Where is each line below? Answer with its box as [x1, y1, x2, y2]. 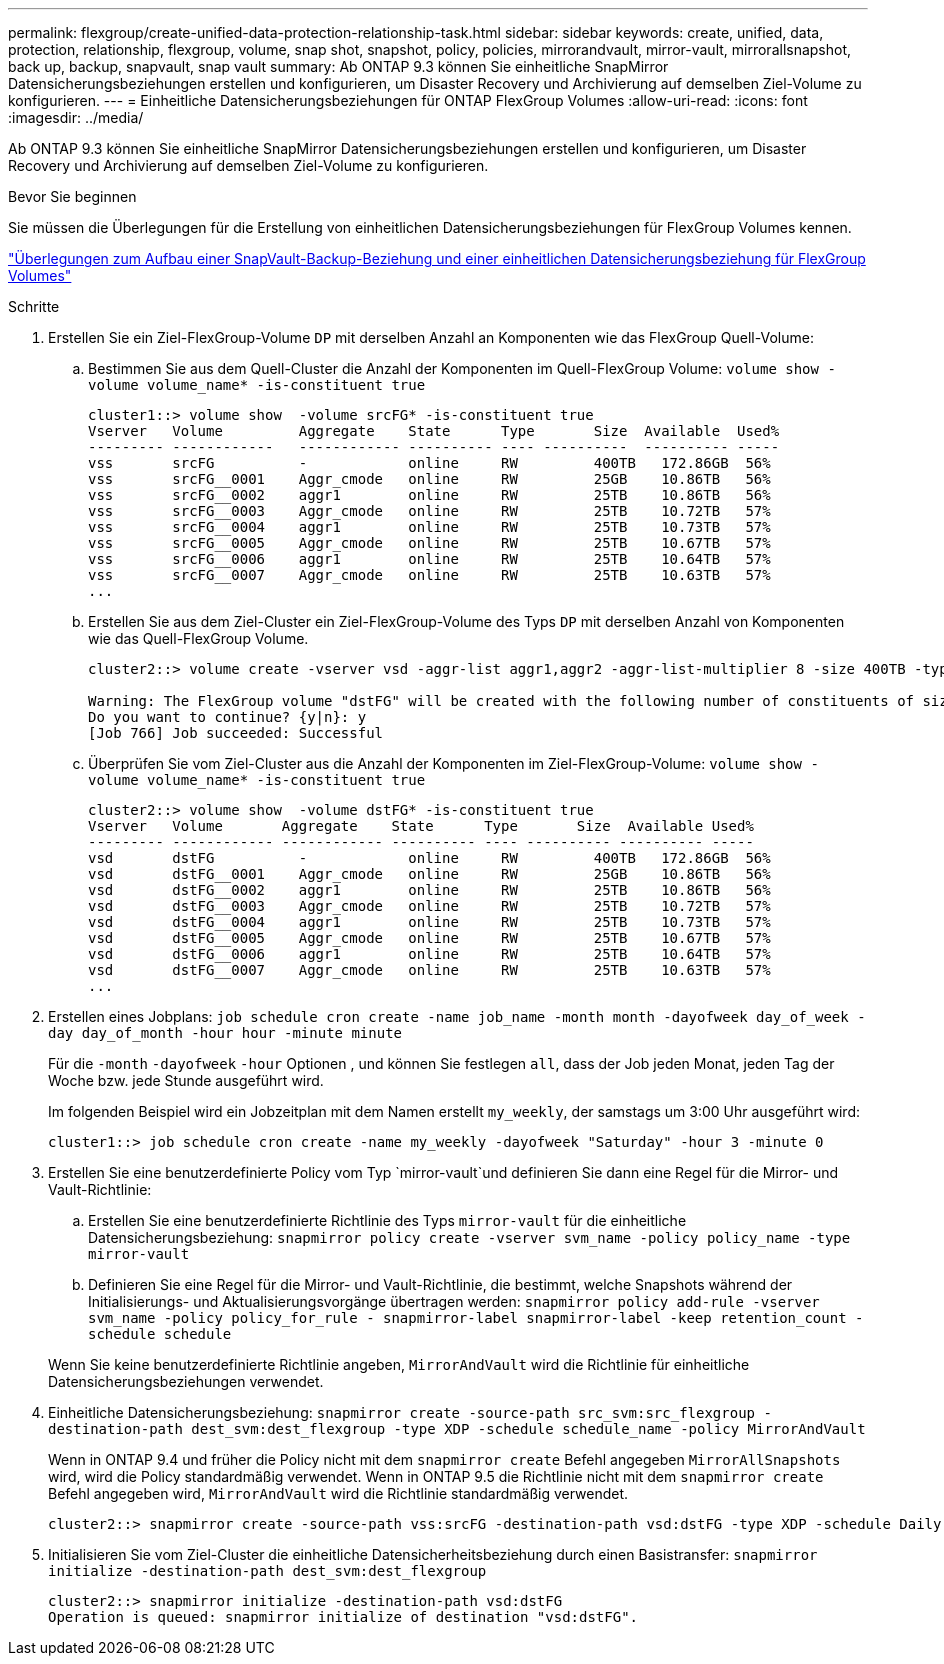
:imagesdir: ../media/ [8, 109, 144, 126]
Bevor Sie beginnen [8, 188, 137, 205]
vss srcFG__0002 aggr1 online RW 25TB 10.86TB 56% [88, 487, 771, 503]
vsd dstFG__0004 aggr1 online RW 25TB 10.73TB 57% [88, 914, 771, 930]
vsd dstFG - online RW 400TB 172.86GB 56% [88, 850, 771, 866]
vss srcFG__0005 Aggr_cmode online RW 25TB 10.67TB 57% [88, 535, 771, 551]
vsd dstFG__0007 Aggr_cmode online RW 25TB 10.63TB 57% [88, 962, 771, 978]
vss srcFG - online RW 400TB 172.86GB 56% [88, 455, 771, 471]
